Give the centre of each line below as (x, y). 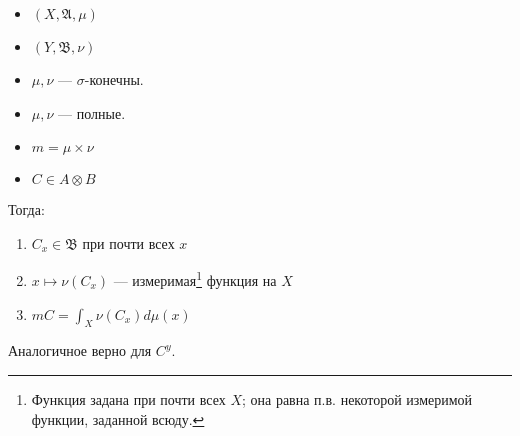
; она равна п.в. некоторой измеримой (357, 399)
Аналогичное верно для (80, 350)
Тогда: (26, 209)
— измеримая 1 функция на (195, 279)
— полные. (92, 112)
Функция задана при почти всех (128, 399)
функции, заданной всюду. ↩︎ (118, 418)
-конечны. (114, 79)
